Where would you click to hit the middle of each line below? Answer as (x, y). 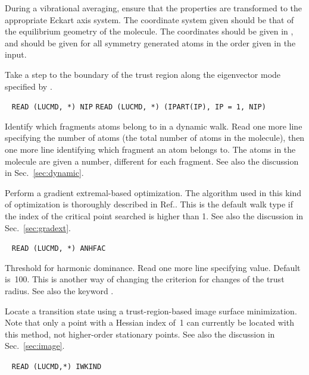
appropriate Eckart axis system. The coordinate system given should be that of (149, 19)
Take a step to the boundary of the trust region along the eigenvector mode (143, 74)
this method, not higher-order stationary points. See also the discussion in (140, 334)
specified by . (29, 86)
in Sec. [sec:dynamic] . (44, 173)
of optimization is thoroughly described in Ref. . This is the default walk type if (149, 204)
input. (16, 54)
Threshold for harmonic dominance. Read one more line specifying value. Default (153, 267)
